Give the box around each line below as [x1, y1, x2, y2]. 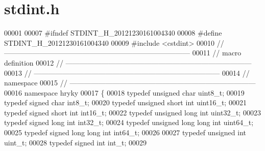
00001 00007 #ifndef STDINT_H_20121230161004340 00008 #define [4, 27, 222, 38]
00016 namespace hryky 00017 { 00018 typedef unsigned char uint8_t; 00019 [4, 87, 245, 98]
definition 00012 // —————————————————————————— [4, 57, 252, 68]
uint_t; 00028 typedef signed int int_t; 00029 [4, 137, 147, 147]
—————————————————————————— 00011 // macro [4, 47, 242, 58]
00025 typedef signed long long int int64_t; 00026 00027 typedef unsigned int [4, 127, 246, 138]
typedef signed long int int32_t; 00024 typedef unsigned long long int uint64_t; [4, 117, 254, 128]
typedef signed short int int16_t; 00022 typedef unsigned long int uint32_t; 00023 [4, 107, 261, 117]
